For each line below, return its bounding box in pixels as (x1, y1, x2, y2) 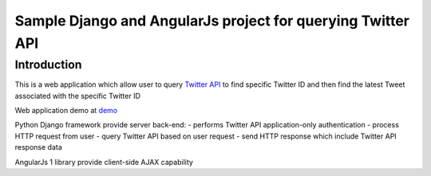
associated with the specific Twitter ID (14, 91, 141, 100)
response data (14, 143, 63, 152)
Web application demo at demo (14, 105, 118, 115)
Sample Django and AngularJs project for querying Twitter (14, 12, 410, 29)
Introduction (14, 57, 82, 72)
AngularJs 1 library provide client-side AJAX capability (14, 157, 193, 166)
